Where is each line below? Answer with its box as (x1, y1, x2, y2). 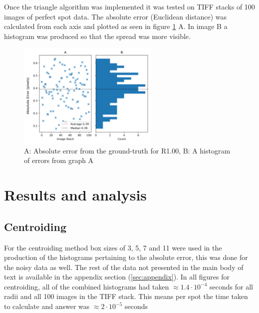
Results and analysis (4, 184, 147, 205)
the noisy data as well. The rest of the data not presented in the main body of (4, 261, 244, 272)
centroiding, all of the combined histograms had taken (4, 281, 169, 291)
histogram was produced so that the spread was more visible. (4, 30, 191, 41)
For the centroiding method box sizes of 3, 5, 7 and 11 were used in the (4, 242, 222, 252)
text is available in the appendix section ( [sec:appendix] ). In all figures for (4, 271, 230, 282)
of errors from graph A (24, 155, 94, 165)
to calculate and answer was (4, 301, 90, 311)
